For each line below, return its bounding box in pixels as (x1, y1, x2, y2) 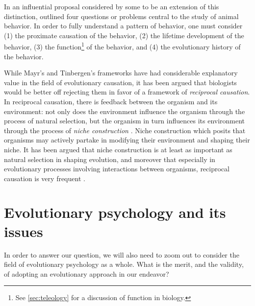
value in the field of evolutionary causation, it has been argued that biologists (4, 77, 237, 87)
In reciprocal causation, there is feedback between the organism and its (4, 96, 218, 106)
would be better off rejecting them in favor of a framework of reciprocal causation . (4, 87, 250, 97)
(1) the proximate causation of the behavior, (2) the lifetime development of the (4, 30, 244, 40)
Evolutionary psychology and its (4, 202, 226, 222)
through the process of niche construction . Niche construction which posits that (4, 125, 246, 135)
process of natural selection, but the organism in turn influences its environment (4, 116, 245, 126)
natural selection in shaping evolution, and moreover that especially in (4, 154, 215, 164)
